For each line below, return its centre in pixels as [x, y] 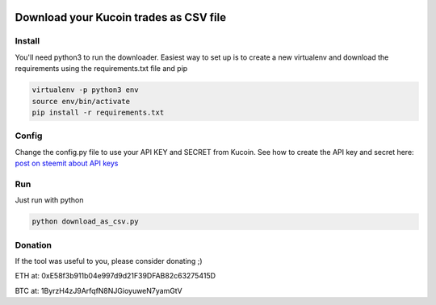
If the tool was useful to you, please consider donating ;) [109, 261]
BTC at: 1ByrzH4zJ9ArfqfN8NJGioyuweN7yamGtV [99, 290]
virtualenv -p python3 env [85, 90]
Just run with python [49, 200]
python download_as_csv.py [85, 221]
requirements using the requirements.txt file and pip [101, 69]
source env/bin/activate [81, 101]
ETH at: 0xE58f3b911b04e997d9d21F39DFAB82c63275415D [115, 276]
